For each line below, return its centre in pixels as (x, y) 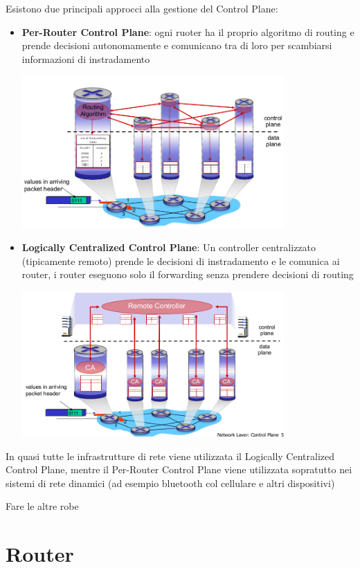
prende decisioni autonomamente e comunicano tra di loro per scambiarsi (177, 45)
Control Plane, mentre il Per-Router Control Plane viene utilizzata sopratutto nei (179, 469)
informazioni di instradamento (86, 58)
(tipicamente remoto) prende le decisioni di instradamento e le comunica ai (181, 260)
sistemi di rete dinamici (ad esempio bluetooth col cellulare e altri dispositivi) (170, 483)
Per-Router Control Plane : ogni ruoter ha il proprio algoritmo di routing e (188, 31)
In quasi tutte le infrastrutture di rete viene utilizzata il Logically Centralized (170, 456)
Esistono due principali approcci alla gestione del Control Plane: (142, 8)
